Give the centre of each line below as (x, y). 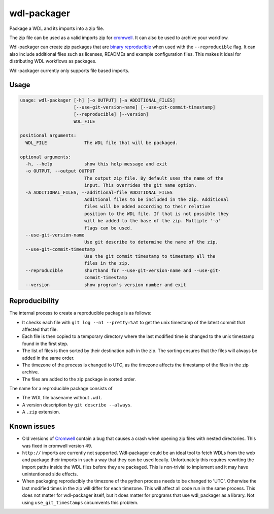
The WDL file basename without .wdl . (62, 398)
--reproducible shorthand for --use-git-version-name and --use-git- (123, 270)
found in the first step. (45, 344)
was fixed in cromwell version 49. (57, 446)
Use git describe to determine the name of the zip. (151, 242)
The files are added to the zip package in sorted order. (79, 379)
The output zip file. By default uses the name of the (154, 178)
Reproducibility (34, 301)
